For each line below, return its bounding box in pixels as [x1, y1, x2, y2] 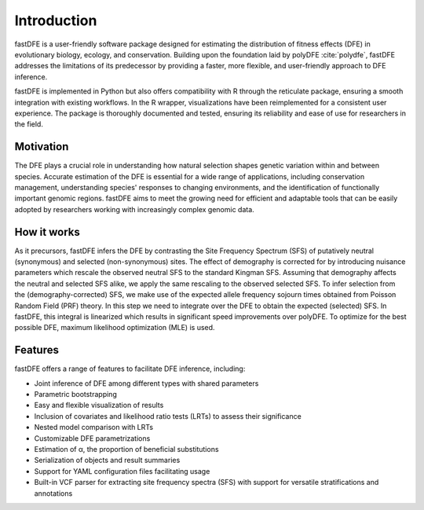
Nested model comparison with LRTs [34, 423, 153, 432]
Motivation [14, 140, 69, 153]
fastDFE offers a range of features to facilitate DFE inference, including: [14, 364, 246, 373]
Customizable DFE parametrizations [34, 433, 151, 443]
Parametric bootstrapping [34, 390, 117, 399]
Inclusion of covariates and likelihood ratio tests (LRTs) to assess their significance [34, 411, 302, 420]
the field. [14, 119, 43, 129]
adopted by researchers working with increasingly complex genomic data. [14, 204, 254, 214]
